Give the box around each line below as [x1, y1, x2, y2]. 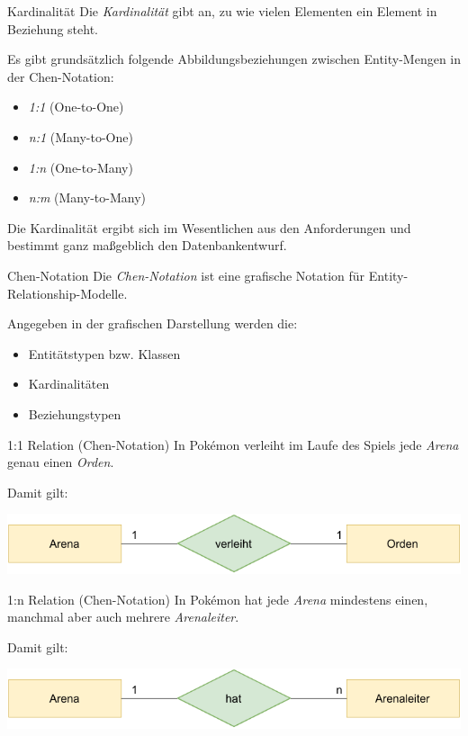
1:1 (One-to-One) [28, 97, 124, 116]
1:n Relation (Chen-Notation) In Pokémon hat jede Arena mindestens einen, [7, 589, 428, 608]
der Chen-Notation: [7, 67, 114, 85]
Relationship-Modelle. [7, 283, 128, 302]
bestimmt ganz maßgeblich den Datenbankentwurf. [7, 236, 287, 255]
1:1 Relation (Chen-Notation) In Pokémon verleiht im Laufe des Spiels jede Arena [7, 435, 459, 453]
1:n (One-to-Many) [28, 157, 133, 176]
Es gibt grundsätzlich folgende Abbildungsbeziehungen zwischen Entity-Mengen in [7, 49, 462, 68]
